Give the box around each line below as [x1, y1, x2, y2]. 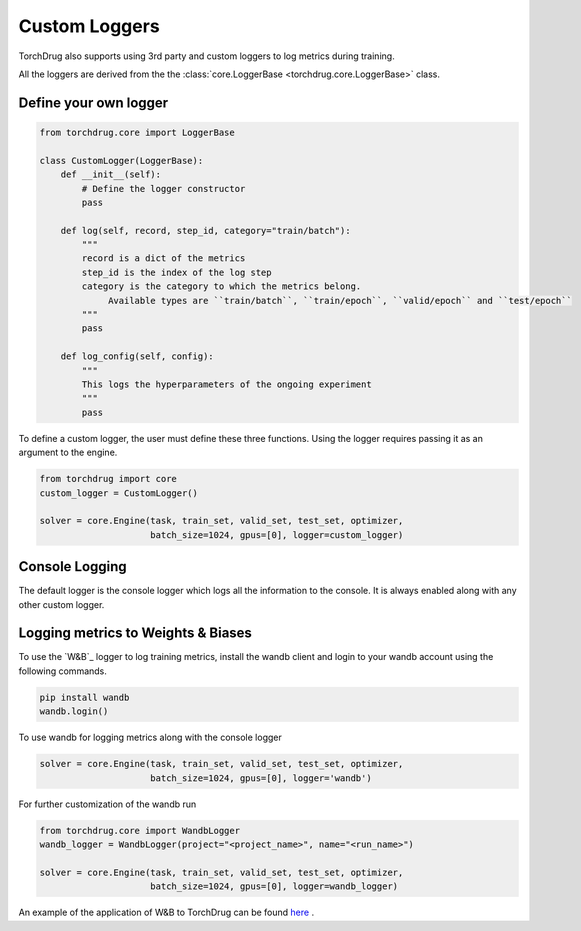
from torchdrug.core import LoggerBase [39, 126, 235, 138]
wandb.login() [39, 706, 109, 717]
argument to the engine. [18, 446, 118, 459]
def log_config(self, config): [60, 351, 214, 362]
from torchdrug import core [39, 473, 177, 485]
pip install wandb [39, 691, 130, 703]
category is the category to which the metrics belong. [81, 281, 362, 292]
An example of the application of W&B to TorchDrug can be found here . [18, 906, 315, 919]
